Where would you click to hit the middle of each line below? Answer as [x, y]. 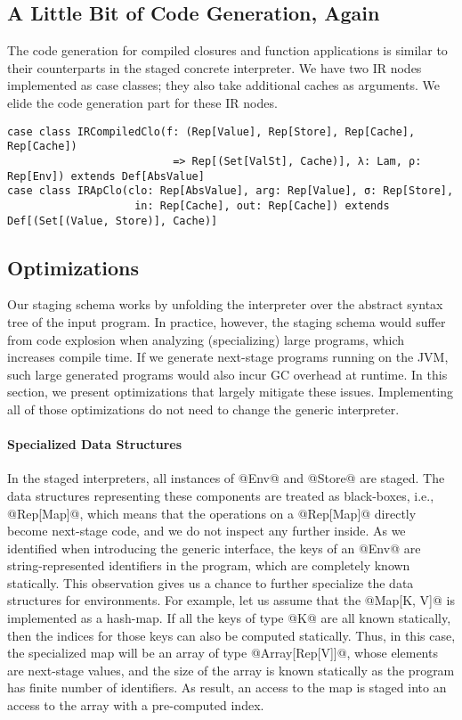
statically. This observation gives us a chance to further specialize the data [211, 582]
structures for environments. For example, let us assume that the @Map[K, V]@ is [231, 600]
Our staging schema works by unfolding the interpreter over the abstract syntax [225, 304]
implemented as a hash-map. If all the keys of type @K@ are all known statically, [229, 618]
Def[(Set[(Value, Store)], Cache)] [113, 221]
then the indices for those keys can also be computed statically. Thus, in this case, [231, 635]
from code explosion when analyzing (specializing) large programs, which [206, 339]
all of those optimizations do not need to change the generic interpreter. [203, 409]
